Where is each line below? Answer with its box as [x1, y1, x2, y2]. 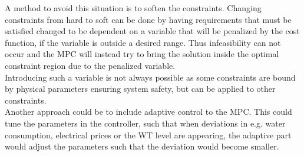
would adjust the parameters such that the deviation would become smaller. [5, 140, 279, 152]
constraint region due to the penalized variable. [5, 59, 176, 71]
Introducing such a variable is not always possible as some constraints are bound [5, 71, 296, 83]
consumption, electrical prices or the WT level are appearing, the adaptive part [5, 128, 292, 141]
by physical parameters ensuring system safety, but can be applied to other [5, 82, 276, 95]
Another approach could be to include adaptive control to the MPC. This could [5, 105, 292, 118]
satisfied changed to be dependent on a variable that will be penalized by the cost [5, 25, 300, 37]
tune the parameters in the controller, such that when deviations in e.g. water [5, 117, 286, 129]
